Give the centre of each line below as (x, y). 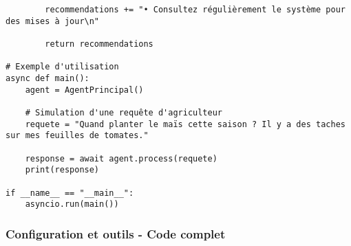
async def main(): (47, 78)
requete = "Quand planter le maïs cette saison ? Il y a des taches (185, 124)
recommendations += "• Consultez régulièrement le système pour (195, 10)
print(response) (62, 170)
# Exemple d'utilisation (62, 67)
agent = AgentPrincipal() (84, 90)
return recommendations (99, 44)
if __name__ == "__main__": (70, 193)
